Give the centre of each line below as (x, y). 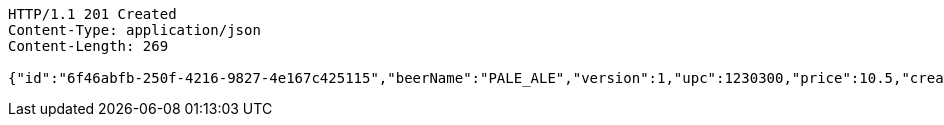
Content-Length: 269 (88, 46)
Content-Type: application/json (134, 30)
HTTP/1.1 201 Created (92, 14)
